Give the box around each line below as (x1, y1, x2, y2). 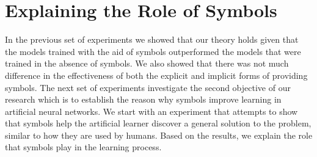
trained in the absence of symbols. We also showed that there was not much (5, 57, 289, 70)
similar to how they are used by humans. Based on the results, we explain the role (5, 128, 313, 141)
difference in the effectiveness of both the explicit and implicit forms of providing (5, 68, 308, 81)
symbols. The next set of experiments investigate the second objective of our (5, 81, 291, 93)
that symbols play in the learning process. (5, 141, 162, 153)
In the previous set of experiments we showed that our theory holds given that (5, 33, 299, 46)
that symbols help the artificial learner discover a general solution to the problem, (5, 117, 312, 130)
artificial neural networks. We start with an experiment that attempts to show (5, 104, 298, 117)
